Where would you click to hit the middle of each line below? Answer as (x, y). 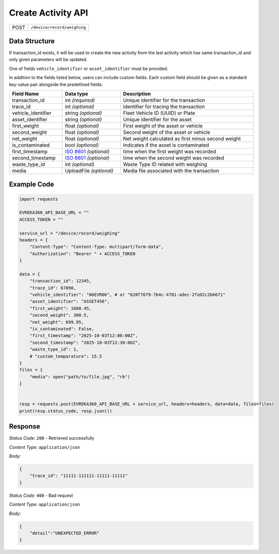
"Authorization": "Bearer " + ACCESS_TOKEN (82, 254)
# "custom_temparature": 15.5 (66, 356)
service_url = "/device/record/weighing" (70, 233)
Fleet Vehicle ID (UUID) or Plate (159, 113)
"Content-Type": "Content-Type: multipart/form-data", (97, 247)
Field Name (25, 94)
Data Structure (32, 41)
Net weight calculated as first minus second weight (182, 139)
